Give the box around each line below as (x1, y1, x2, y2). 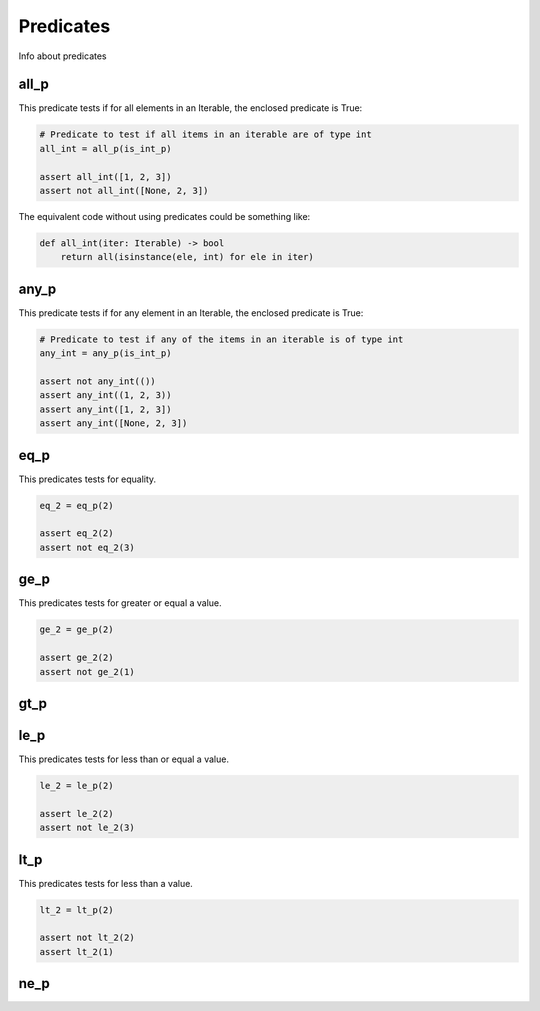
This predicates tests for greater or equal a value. (18, 597, 222, 609)
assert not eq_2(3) (39, 541, 135, 553)
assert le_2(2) (39, 808, 114, 819)
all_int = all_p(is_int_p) (39, 143, 172, 154)
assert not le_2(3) (39, 822, 135, 834)
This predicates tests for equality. (18, 473, 157, 485)
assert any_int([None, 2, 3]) (39, 418, 188, 429)
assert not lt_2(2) (39, 932, 135, 944)
